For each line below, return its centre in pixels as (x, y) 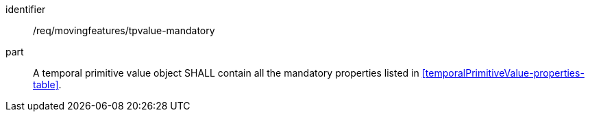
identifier (26, 9)
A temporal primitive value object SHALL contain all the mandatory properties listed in (226, 73)
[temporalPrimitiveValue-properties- (503, 73)
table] (46, 84)
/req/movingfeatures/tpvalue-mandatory (124, 30)
